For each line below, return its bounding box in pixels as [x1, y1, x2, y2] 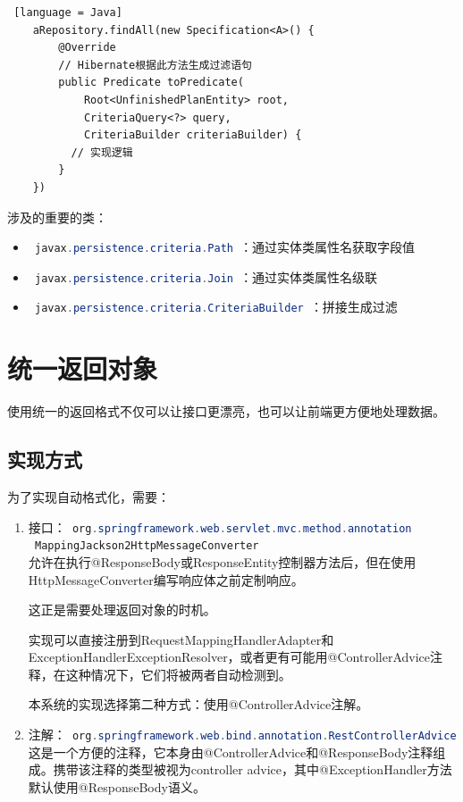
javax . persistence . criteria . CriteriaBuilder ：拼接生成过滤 [34, 297, 398, 316]
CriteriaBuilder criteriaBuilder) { [83, 129, 302, 142]
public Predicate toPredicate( [58, 76, 244, 89]
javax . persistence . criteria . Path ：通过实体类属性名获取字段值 [34, 238, 416, 256]
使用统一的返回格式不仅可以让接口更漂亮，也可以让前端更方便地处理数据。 [7, 402, 445, 421]
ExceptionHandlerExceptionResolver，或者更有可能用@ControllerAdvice [28, 647, 431, 666]
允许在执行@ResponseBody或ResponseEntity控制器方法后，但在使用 [28, 552, 417, 571]
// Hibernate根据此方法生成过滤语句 [58, 58, 252, 71]
